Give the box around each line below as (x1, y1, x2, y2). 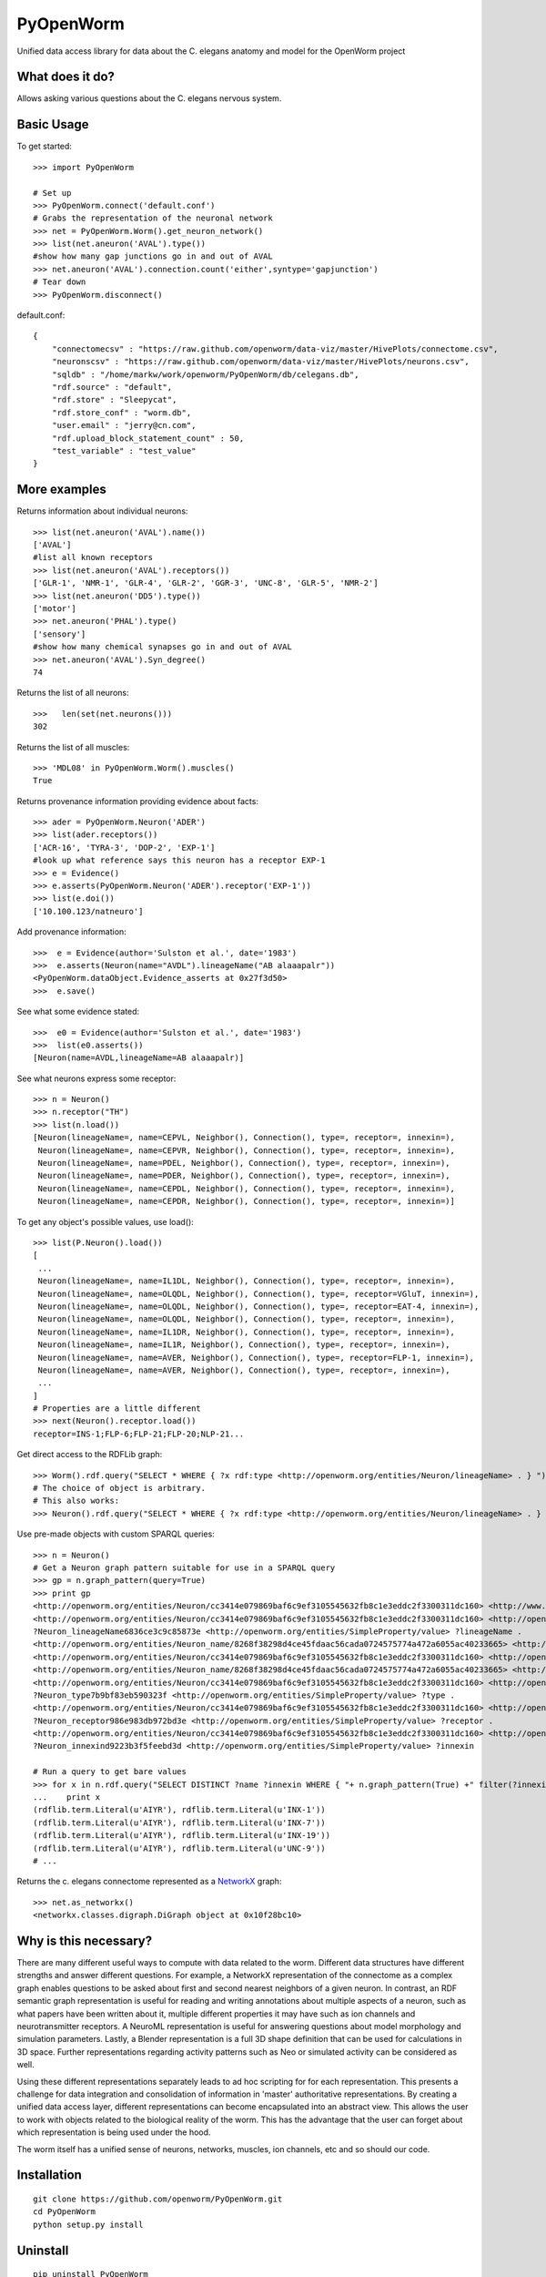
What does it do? (16, 69, 116, 85)
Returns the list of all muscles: (16, 741, 130, 752)
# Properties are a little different (33, 1404, 202, 1414)
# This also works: (33, 1496, 120, 1506)
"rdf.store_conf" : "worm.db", (51, 407, 192, 418)
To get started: (16, 141, 73, 152)
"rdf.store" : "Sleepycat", (51, 394, 177, 405)
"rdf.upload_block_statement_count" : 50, (51, 433, 245, 444)
